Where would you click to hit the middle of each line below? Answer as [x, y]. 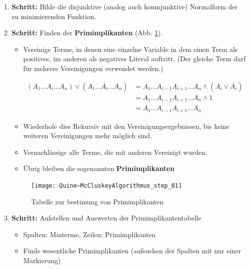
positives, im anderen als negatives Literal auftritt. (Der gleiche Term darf [134, 59]
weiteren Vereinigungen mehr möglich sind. [88, 135]
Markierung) [42, 260]
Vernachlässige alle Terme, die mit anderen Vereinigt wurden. [115, 152]
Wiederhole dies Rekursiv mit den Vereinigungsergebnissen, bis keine [126, 126]
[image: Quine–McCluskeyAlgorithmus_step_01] [106, 185]
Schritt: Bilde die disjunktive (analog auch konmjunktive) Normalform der [125, 6]
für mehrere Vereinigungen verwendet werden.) [93, 68]
